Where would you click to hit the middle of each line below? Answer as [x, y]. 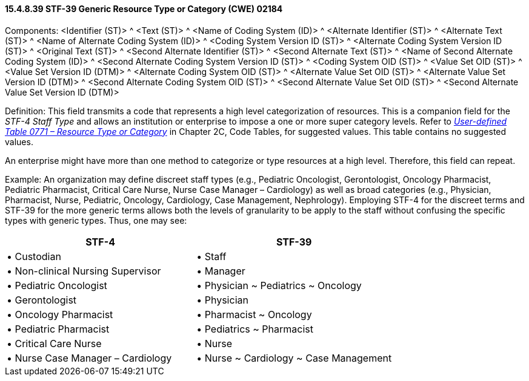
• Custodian [34, 256]
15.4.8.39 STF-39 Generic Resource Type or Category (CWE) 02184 [144, 9]
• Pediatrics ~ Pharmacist [255, 329]
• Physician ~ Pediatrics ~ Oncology [279, 285]
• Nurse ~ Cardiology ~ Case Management [294, 358]
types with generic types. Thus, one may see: [96, 220]
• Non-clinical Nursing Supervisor [84, 271]
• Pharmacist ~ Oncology [254, 314]
